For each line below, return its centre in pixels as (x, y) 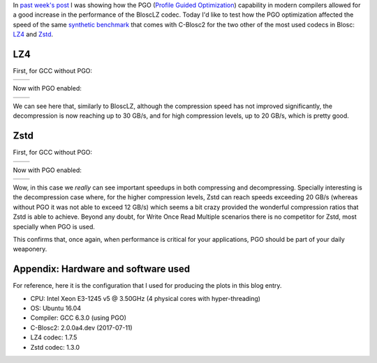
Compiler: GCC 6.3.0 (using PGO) (79, 318)
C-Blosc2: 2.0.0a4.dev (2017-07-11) (81, 327)
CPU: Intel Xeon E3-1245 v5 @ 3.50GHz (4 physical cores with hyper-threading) (146, 298)
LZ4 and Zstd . (33, 34)
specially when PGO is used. (54, 226)
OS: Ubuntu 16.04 (56, 308)
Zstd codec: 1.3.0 (55, 347)
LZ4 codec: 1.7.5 (54, 337)
